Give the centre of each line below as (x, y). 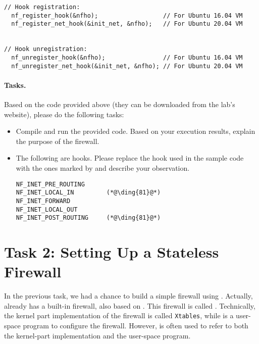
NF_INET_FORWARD (43, 201)
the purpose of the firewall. (58, 141)
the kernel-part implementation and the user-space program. (97, 335)
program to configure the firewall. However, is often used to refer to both (136, 326)
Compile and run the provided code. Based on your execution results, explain (136, 131)
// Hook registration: (42, 7)
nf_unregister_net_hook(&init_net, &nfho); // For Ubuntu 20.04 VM (127, 66)
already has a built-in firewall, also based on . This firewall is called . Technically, (130, 305)
